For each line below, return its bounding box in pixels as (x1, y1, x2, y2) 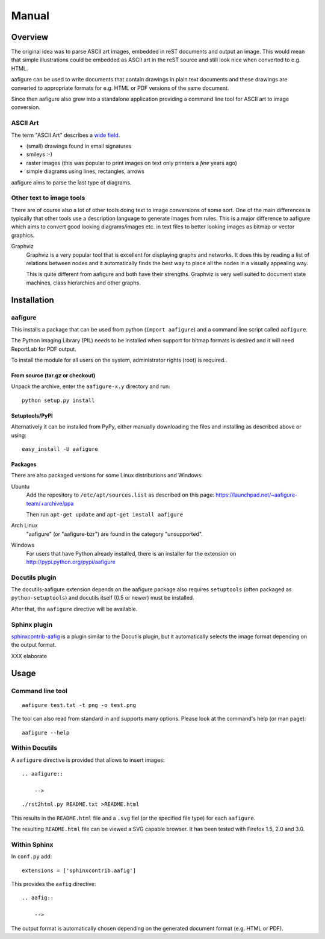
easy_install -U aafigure (22, 446, 99, 453)
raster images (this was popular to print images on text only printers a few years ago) (26, 159, 238, 166)
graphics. (11, 231, 35, 239)
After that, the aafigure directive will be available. (11, 605, 138, 612)
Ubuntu (11, 483, 30, 490)
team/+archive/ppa (26, 500, 74, 507)
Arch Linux (11, 522, 39, 529)
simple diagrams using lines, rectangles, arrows (26, 168, 144, 175)
